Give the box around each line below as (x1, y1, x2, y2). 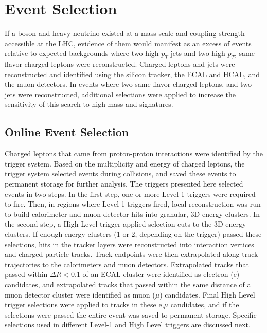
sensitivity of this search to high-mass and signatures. (5, 99, 173, 109)
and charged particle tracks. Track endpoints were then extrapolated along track (5, 249, 258, 260)
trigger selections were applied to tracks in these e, (5, 299, 164, 310)
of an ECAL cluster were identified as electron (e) (82, 269, 240, 280)
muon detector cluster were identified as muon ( (5, 289, 155, 300)
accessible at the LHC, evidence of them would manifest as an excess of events (5, 38, 252, 48)
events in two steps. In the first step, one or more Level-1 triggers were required (5, 188, 256, 199)
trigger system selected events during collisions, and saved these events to (5, 168, 236, 179)
